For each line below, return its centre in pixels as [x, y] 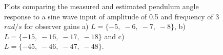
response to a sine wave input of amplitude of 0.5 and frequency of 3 [112, 16]
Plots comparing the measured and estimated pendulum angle [102, 6]
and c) [114, 36]
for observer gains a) [56, 26]
